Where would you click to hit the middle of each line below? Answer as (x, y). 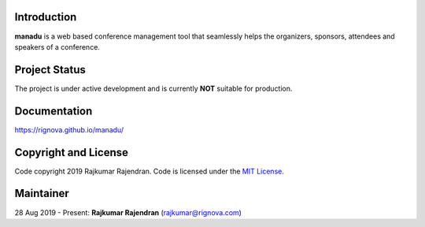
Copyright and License (72, 153)
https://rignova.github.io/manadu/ (69, 129)
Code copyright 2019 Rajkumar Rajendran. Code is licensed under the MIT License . (150, 171)
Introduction (46, 17)
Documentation (54, 111)
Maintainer (42, 194)
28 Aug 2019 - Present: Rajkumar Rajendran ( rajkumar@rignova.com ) (128, 212)
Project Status (50, 70)
